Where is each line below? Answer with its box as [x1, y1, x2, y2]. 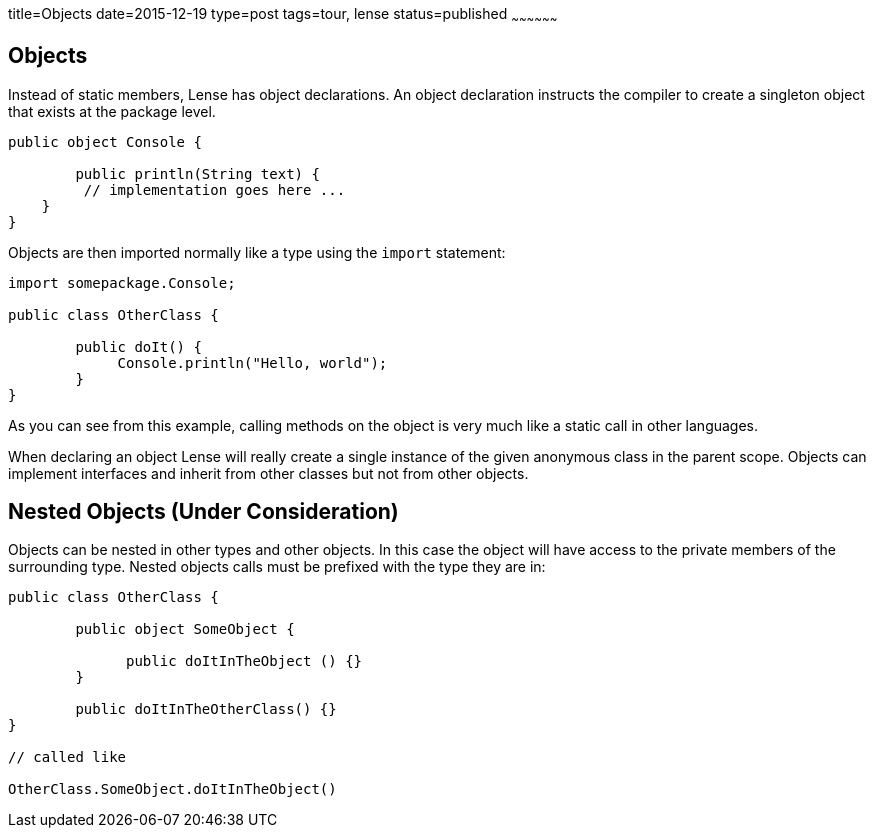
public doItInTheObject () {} [126, 653, 363, 670]
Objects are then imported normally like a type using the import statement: [8, 243, 506, 261]
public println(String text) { [75, 165, 320, 182]
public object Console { [8, 133, 202, 150]
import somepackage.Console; [8, 274, 236, 291]
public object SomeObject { [75, 621, 295, 638]
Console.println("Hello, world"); [117, 354, 388, 371]
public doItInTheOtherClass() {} [75, 701, 337, 718]
